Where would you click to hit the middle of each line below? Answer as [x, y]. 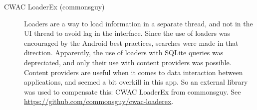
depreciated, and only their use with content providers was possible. [128, 62]
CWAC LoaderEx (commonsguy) [54, 6]
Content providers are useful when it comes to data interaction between [133, 72]
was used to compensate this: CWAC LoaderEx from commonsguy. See [132, 91]
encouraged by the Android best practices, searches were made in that [131, 43]
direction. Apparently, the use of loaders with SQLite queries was [124, 53]
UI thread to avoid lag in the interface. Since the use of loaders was [127, 33]
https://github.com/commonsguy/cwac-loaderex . [99, 101]
